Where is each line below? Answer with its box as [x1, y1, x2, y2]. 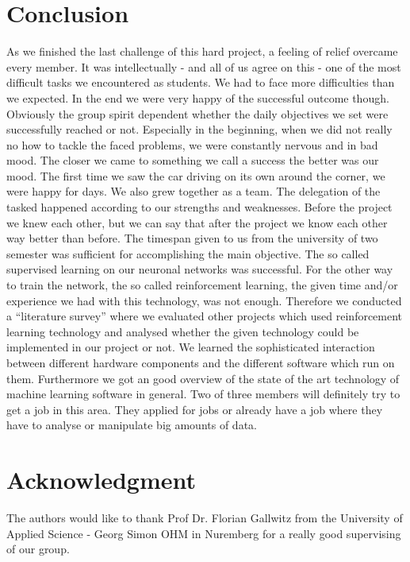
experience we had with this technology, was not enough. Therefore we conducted [6, 292, 402, 308]
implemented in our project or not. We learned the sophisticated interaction [6, 339, 375, 355]
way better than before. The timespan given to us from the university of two [6, 230, 378, 246]
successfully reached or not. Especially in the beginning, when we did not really [6, 121, 393, 138]
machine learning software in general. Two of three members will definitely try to [6, 386, 400, 402]
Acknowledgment [6, 463, 196, 496]
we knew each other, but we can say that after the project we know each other [6, 214, 388, 231]
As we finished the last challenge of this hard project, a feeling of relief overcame [6, 43, 398, 60]
